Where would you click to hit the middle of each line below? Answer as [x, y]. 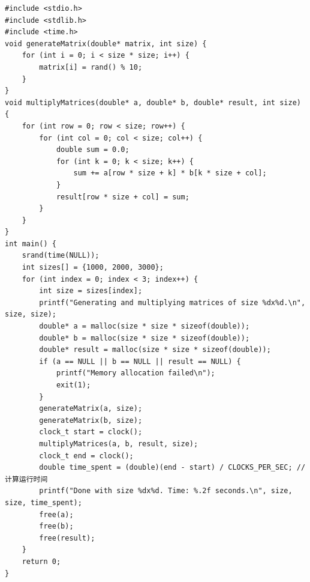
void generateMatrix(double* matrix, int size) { [106, 44]
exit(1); [73, 385]
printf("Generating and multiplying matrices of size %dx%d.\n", [172, 302]
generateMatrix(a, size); [91, 409]
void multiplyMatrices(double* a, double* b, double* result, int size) [153, 102]
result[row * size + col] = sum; [123, 197]
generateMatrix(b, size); [91, 420]
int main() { [31, 244]
